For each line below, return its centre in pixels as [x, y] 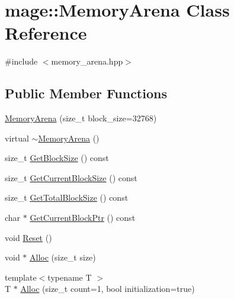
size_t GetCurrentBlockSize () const [71, 177]
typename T [70, 277]
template [21, 277]
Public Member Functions [86, 93]
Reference [46, 33]
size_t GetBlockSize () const [57, 158]
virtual [17, 138]
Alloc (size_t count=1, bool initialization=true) [108, 289]
